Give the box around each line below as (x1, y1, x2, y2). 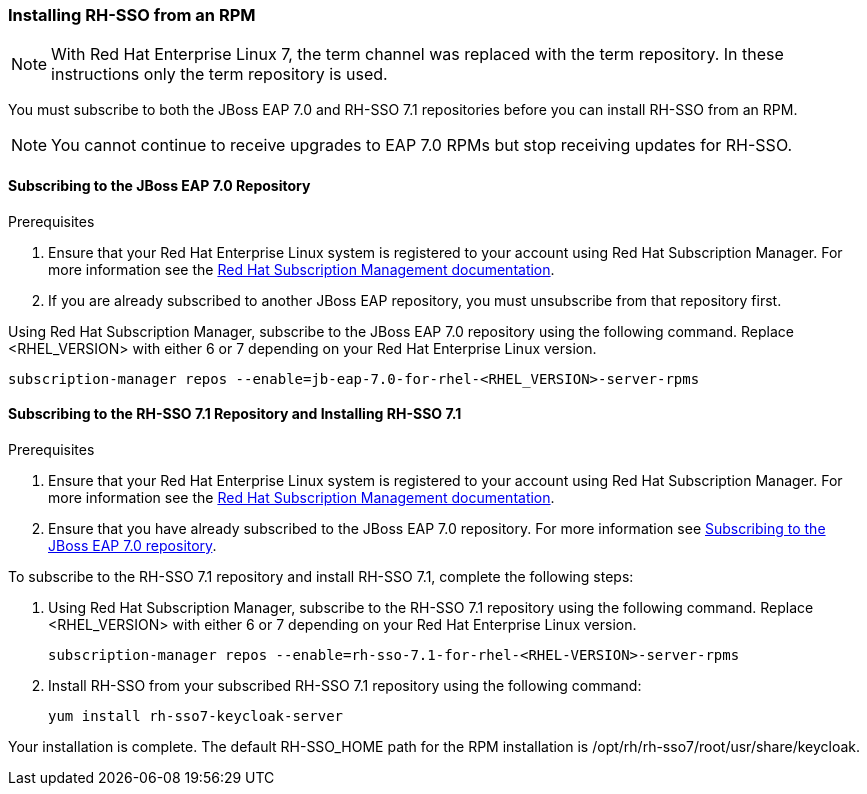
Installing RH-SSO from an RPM (8, 5, 256, 25)
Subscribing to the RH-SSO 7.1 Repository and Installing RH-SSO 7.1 (8, 405, 462, 423)
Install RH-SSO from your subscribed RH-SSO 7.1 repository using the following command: (48, 676, 642, 694)
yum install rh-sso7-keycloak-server (48, 707, 344, 724)
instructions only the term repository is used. (51, 64, 388, 85)
